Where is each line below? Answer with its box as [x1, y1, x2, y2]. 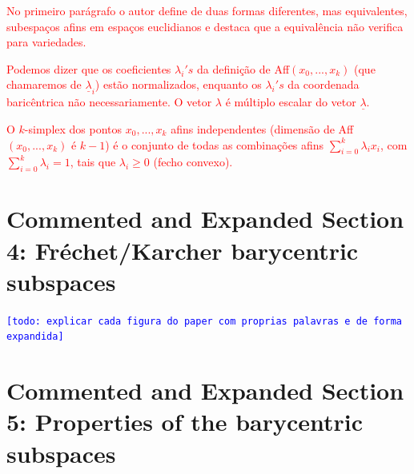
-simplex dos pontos [24, 120, 123, 137]
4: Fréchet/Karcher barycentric [6, 233, 359, 266]
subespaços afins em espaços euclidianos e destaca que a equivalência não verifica [6, 18, 404, 34]
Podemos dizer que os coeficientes [6, 60, 171, 77]
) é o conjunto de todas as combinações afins [105, 136, 324, 153]
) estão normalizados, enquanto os [94, 76, 262, 93]
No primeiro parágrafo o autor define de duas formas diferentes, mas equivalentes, [6, 2, 408, 18]
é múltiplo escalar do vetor [225, 94, 356, 110]
